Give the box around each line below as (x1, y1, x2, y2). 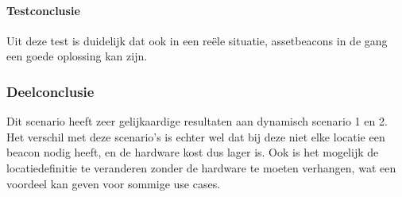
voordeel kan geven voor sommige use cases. (6, 175, 221, 191)
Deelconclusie (6, 81, 95, 101)
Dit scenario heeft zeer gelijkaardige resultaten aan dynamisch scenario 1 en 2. (6, 113, 388, 129)
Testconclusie (6, 2, 80, 18)
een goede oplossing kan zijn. (6, 48, 148, 64)
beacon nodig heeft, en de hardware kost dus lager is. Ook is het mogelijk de (6, 144, 379, 160)
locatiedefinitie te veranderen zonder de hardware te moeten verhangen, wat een (6, 159, 396, 176)
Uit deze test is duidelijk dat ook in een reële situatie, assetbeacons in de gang (6, 32, 388, 48)
